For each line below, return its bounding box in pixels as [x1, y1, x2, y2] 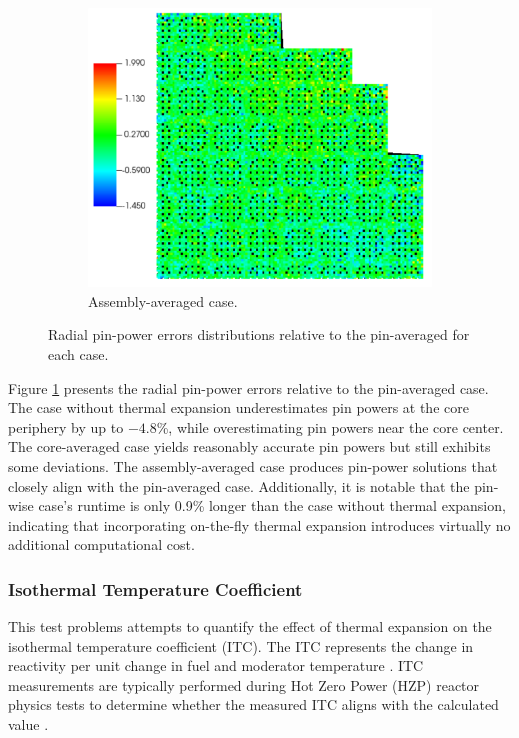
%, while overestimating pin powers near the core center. [156, 416, 504, 437]
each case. [48, 343, 109, 364]
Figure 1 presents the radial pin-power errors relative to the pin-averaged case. [8, 377, 489, 398]
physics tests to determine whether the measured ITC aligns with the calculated [8, 694, 499, 715]
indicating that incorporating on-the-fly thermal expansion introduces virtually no [8, 514, 511, 535]
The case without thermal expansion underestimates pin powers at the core [8, 397, 469, 418]
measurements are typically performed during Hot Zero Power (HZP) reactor [8, 674, 480, 695]
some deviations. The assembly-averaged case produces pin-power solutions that [8, 455, 498, 476]
